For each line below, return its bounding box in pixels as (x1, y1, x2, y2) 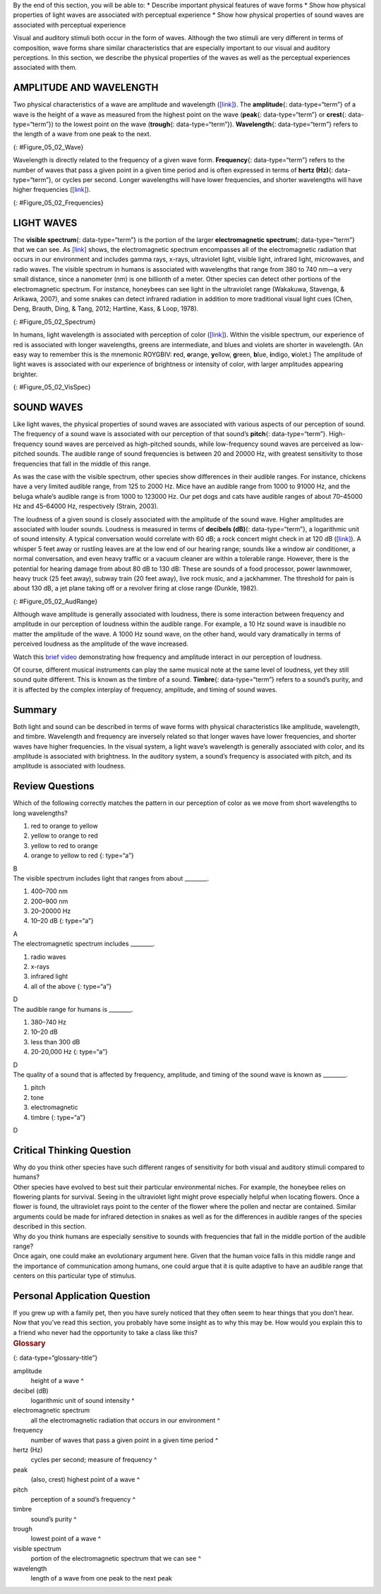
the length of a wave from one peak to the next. (13, 130, 152, 138)
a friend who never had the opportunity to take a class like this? (13, 1328, 198, 1336)
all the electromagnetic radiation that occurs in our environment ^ (30, 1415, 220, 1425)
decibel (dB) (13, 1387, 49, 1395)
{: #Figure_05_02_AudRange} (13, 597, 98, 605)
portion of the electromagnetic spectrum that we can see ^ (30, 1554, 201, 1563)
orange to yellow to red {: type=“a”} (30, 851, 134, 860)
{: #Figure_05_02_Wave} (13, 143, 84, 151)
